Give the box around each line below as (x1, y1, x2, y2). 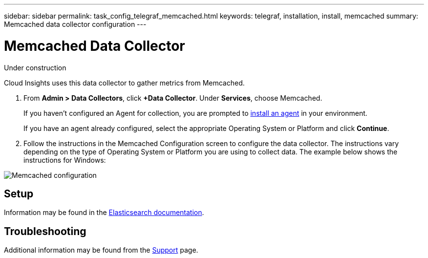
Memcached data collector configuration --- (4, 20, 147, 28)
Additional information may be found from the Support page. (4, 246, 198, 255)
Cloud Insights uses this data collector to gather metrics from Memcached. (4, 78, 245, 87)
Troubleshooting (4, 225, 86, 237)
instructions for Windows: (23, 155, 106, 164)
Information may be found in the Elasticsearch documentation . (4, 208, 204, 217)
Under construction (4, 63, 66, 72)
